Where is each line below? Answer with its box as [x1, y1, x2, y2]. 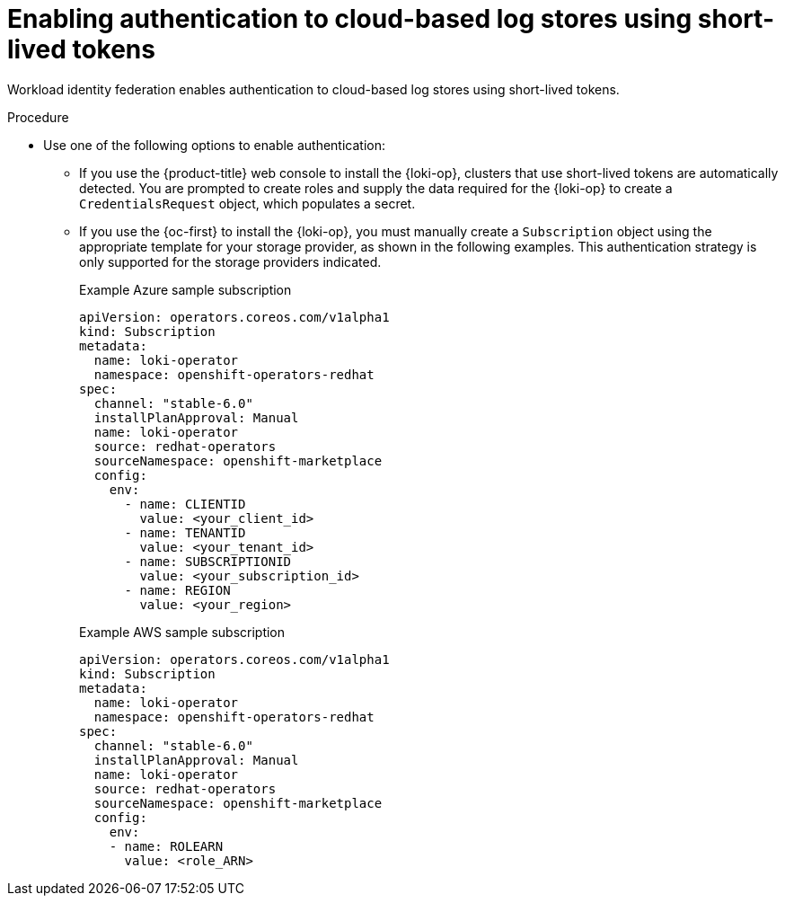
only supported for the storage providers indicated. [79, 253, 382, 270]
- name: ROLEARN [109, 838, 224, 854]
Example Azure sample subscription [79, 281, 292, 297]
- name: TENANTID [124, 525, 246, 540]
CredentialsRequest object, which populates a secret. [79, 195, 416, 211]
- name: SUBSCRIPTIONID [124, 553, 292, 569]
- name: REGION [124, 582, 231, 598]
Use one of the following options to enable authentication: [43, 137, 386, 153]
